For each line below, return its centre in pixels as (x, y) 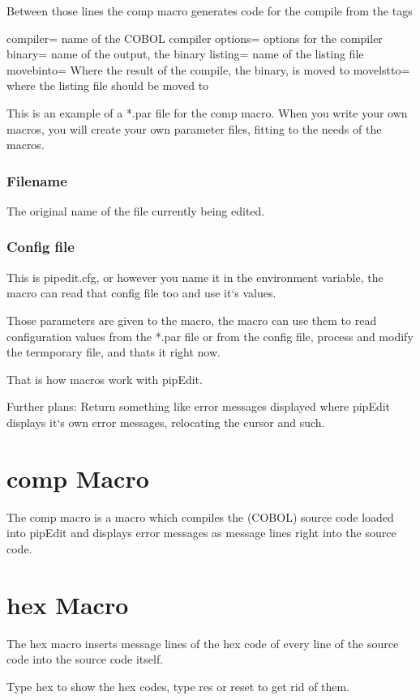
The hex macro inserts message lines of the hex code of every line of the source (203, 643)
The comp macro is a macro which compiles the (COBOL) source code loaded (200, 516)
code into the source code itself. (85, 659)
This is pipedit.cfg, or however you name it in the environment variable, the (195, 277)
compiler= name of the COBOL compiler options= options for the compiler (195, 38)
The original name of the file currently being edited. (136, 210)
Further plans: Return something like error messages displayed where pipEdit (199, 406)
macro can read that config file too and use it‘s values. (141, 293)
